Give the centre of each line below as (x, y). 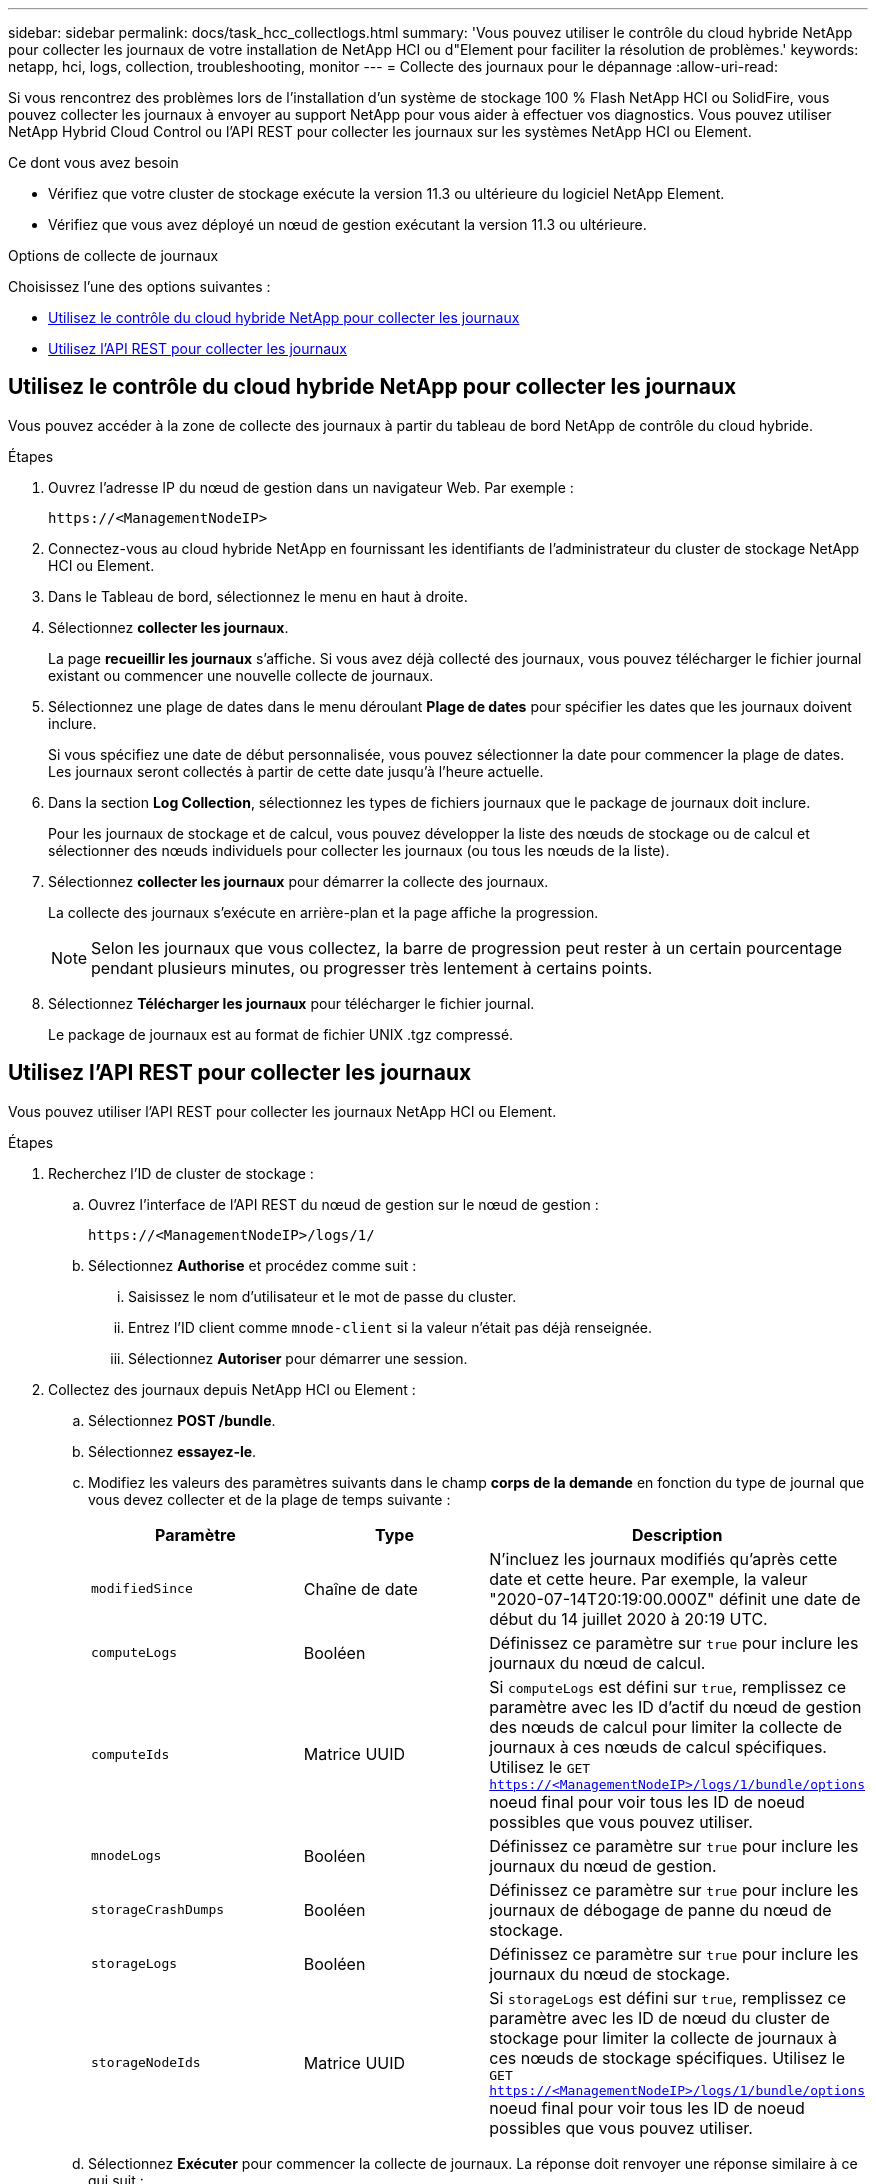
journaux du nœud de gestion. (603, 1865)
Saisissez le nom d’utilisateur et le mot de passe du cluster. (322, 1296)
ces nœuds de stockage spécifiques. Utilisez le (667, 2057)
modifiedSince (142, 1589)
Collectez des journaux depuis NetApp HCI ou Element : (232, 1389)
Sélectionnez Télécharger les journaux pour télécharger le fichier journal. (291, 1003)
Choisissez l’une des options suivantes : (139, 286)
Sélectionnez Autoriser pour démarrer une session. (298, 1358)
